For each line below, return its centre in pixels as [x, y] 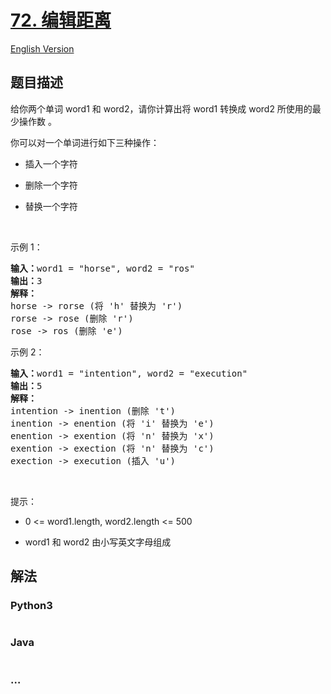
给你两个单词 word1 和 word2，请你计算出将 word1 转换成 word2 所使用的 [161, 108]
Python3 [31, 606]
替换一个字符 [51, 206]
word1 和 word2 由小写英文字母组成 [98, 542]
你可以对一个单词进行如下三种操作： [85, 142]
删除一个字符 [51, 185]
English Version [42, 48]
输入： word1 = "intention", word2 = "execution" [129, 373]
